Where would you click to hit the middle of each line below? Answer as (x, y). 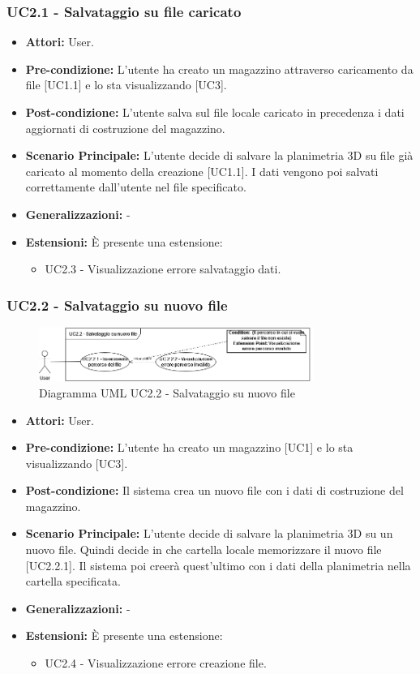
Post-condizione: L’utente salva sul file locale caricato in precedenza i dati (215, 112)
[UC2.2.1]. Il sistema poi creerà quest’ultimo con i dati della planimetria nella (218, 565)
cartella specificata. (73, 581)
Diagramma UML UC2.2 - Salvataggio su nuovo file (167, 392)
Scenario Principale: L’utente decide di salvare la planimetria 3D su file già (219, 155)
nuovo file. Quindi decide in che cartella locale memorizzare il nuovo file (204, 550)
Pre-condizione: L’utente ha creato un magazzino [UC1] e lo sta (189, 447)
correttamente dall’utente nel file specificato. (136, 187)
